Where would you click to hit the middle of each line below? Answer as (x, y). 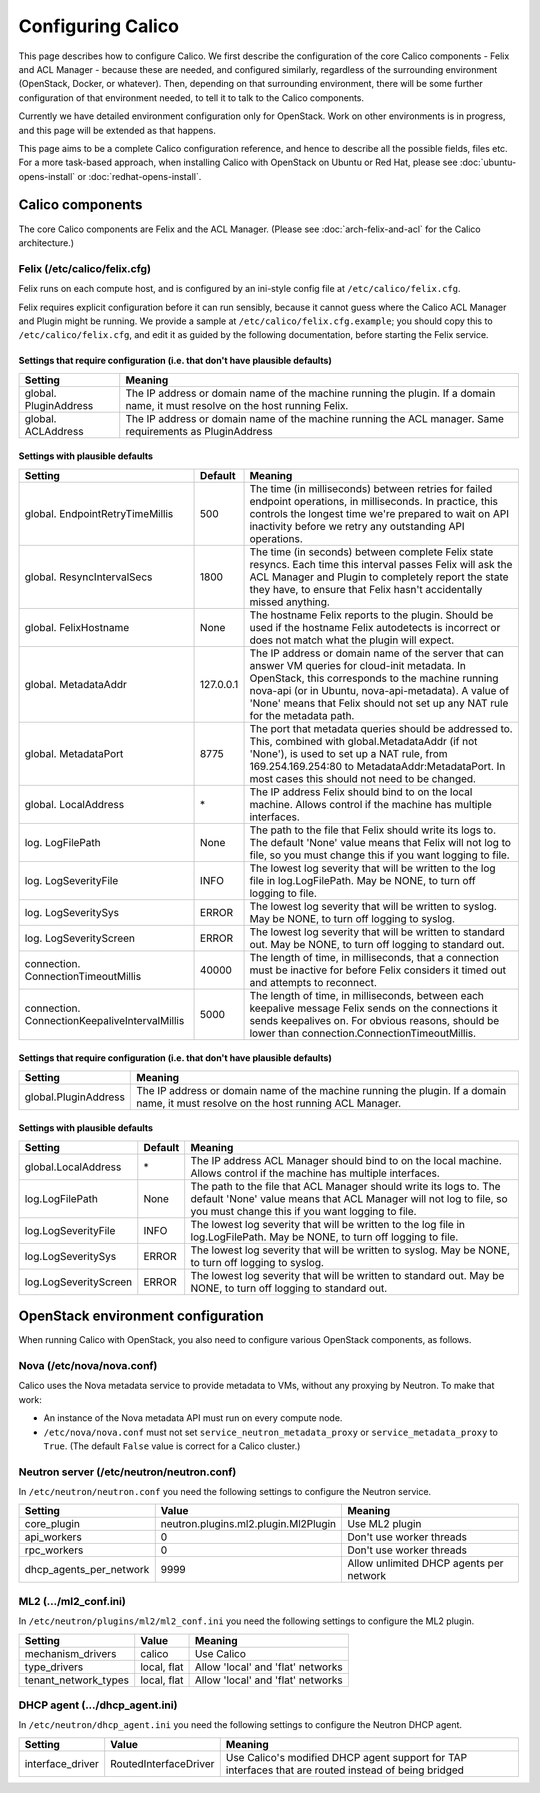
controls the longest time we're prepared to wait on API (379, 513)
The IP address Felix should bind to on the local (361, 792)
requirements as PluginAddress (199, 431)
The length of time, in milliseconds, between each (367, 995)
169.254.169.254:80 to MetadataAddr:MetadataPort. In (377, 766)
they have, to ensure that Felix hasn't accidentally (366, 589)
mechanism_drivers (70, 1653)
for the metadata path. (302, 715)
